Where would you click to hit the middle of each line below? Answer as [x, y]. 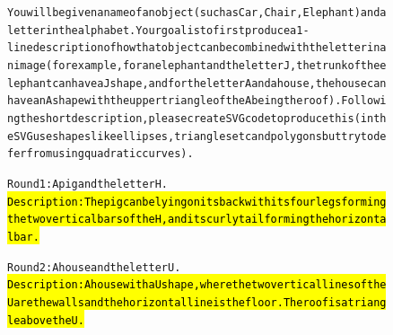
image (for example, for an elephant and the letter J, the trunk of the [197, 65]
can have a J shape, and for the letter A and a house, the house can [219, 83]
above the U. [52, 320]
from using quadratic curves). [110, 154]
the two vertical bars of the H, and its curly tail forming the [168, 220]
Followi [364, 101]
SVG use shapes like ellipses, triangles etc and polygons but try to [194, 136]
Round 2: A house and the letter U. [94, 267]
